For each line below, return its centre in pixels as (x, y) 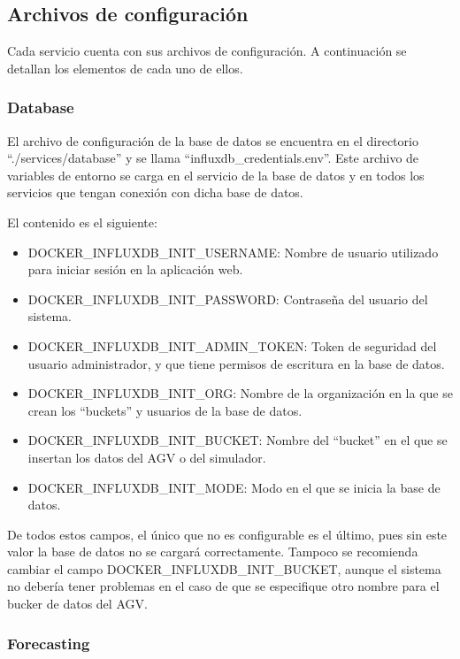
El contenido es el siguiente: (82, 222)
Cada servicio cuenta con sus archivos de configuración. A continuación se (207, 51)
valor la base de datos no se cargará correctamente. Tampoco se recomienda (213, 552)
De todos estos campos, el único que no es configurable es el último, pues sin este (227, 534)
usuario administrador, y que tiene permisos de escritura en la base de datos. (236, 363)
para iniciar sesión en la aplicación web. (135, 269)
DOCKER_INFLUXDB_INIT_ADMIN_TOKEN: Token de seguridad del (232, 345)
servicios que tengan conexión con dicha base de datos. (155, 192)
